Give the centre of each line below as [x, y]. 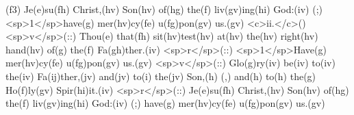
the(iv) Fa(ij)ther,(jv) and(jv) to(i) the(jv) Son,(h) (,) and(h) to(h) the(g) [161, 76]
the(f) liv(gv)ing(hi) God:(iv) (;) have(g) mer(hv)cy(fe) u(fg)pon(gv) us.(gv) [165, 103]
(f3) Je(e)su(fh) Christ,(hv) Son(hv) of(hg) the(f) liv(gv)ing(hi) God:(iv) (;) [164, 9]
